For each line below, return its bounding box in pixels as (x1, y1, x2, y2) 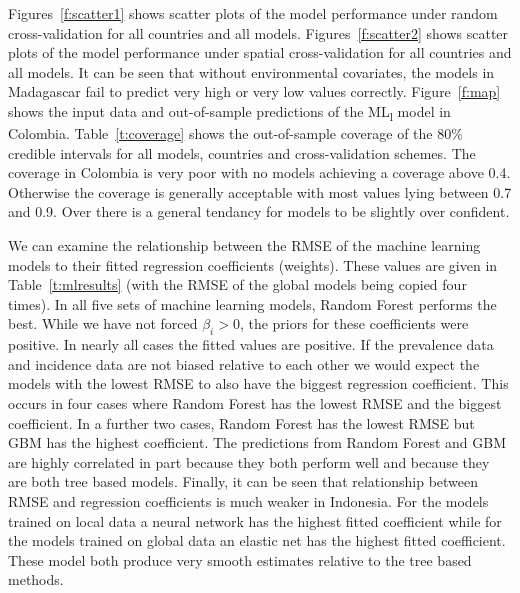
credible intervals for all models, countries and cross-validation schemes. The (8, 142, 476, 163)
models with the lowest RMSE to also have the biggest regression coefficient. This (8, 373, 509, 394)
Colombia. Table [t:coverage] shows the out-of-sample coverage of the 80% (8, 123, 463, 144)
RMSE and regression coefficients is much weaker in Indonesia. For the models (8, 490, 489, 511)
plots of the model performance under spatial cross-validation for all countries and (8, 42, 512, 63)
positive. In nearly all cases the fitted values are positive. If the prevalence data (8, 334, 494, 355)
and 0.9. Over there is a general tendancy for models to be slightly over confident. (8, 201, 510, 222)
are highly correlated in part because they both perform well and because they (8, 451, 490, 472)
